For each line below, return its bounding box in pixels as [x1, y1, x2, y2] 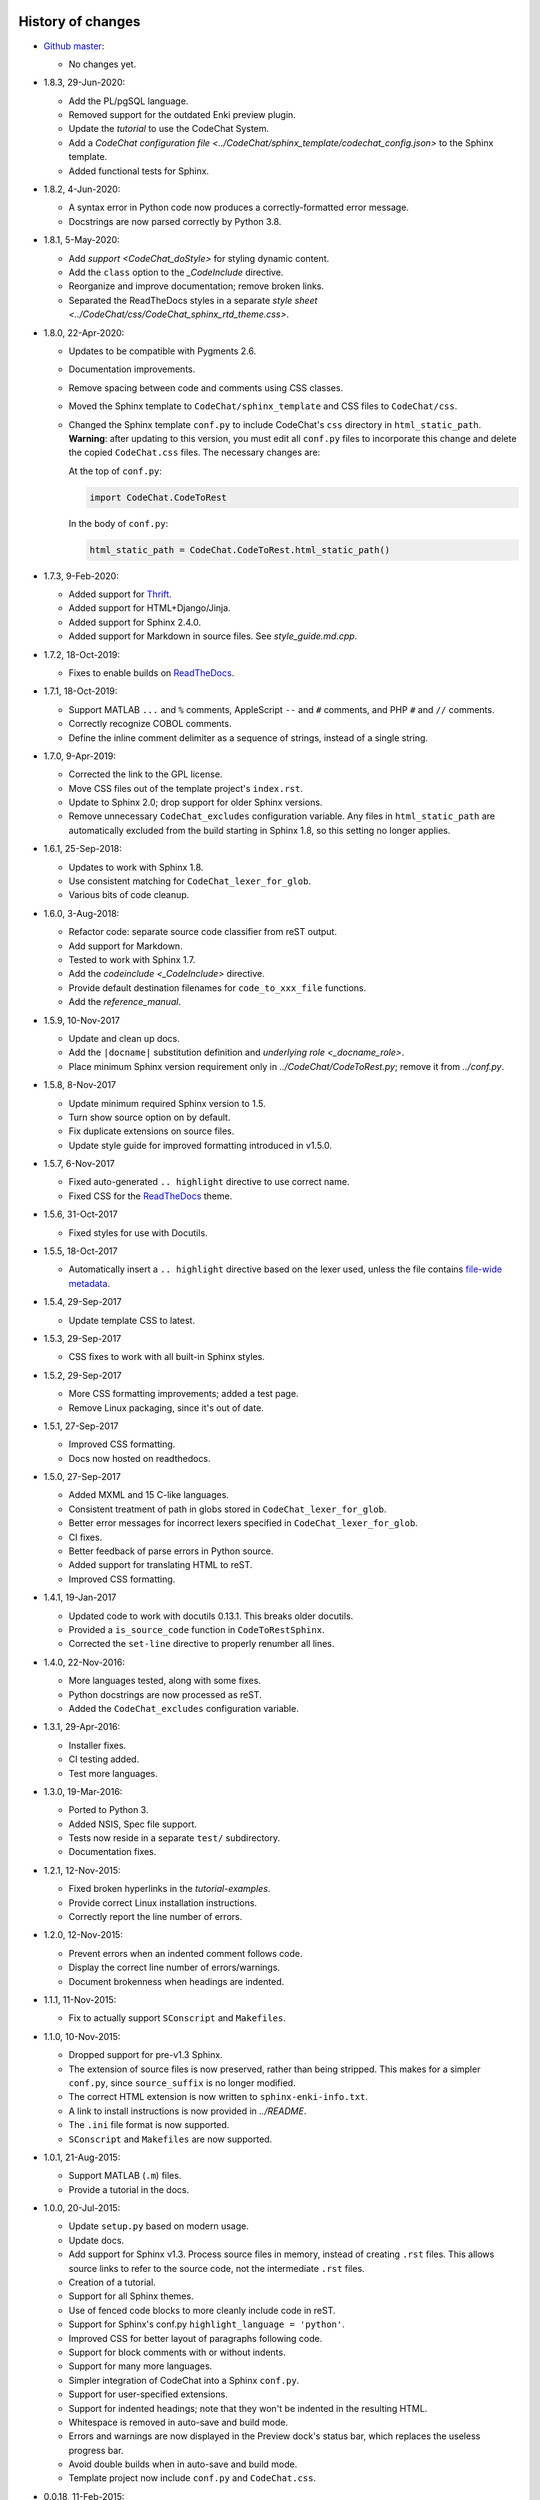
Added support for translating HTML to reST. [68, 1559, 253, 1571]
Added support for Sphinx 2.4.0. [68, 616, 202, 628]
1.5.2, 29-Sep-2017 [43, 1369, 122, 1381]
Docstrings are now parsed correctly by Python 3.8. [68, 215, 282, 227]
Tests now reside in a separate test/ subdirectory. [68, 1832, 281, 1844]
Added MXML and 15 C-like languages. [68, 1489, 230, 1501]
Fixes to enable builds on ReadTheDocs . [68, 666, 235, 679]
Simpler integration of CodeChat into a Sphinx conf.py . [68, 2374, 300, 2386]
